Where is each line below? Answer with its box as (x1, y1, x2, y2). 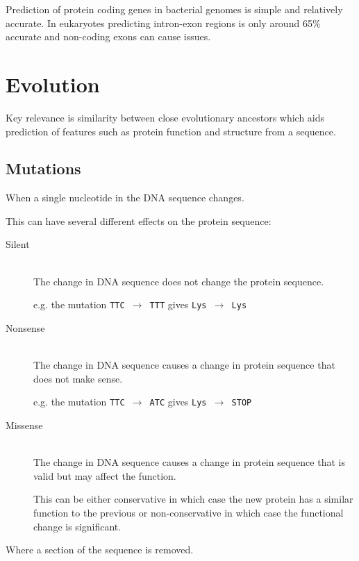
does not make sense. (33, 371, 123, 385)
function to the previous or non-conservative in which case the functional (33, 505, 344, 519)
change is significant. (33, 519, 122, 533)
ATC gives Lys (149, 394, 207, 409)
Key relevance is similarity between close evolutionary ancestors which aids (6, 110, 325, 124)
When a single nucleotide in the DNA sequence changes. (6, 190, 244, 205)
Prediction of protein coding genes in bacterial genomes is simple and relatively (6, 2, 343, 16)
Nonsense (6, 320, 45, 335)
